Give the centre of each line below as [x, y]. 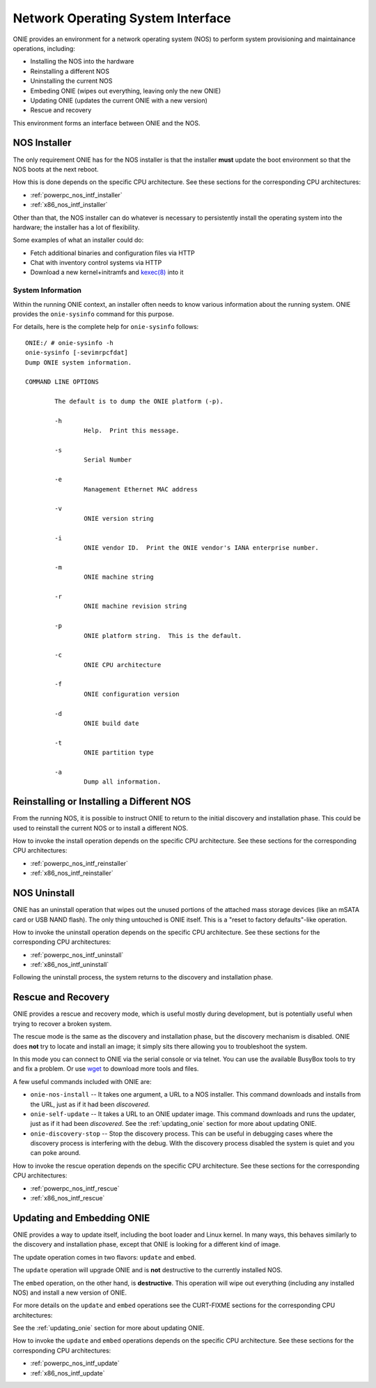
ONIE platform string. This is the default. [163, 635]
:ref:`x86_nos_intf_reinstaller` [72, 873]
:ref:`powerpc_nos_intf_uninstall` [77, 954]
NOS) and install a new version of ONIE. [70, 1292]
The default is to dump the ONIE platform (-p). [139, 402]
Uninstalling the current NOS [71, 81]
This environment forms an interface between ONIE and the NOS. [107, 123]
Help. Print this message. [132, 431]
